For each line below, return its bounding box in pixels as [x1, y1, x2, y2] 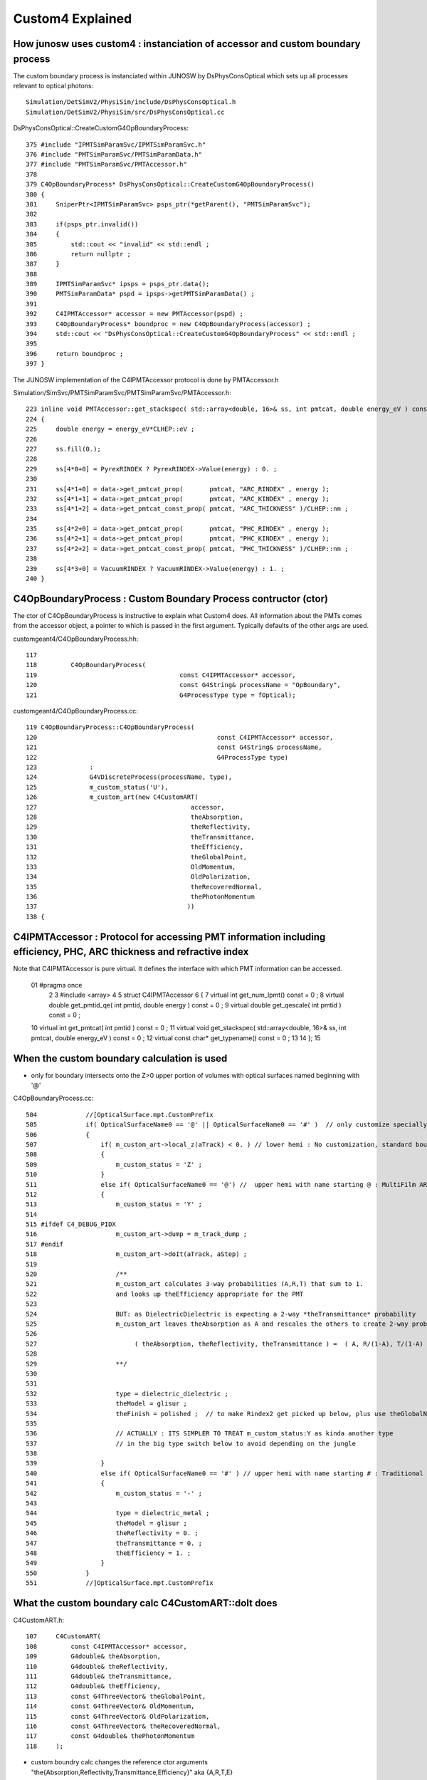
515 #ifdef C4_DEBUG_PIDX [26, 1220, 117, 1228]
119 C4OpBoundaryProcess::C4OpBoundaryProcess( [26, 723, 195, 731]
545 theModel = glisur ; [26, 1519, 188, 1527]
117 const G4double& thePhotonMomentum [26, 1732, 195, 1740]
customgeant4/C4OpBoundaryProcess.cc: [13, 707, 139, 716]
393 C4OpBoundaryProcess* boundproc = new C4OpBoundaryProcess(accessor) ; [26, 320, 311, 328]
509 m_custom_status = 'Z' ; [26, 1161, 203, 1168]
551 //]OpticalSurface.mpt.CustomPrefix [26, 1579, 213, 1587]
